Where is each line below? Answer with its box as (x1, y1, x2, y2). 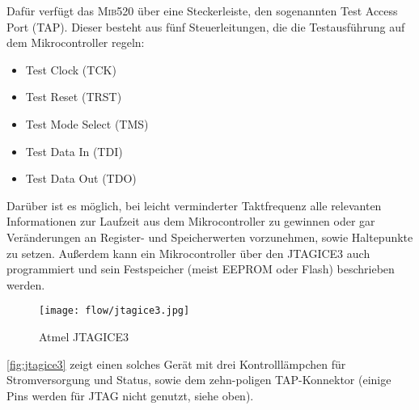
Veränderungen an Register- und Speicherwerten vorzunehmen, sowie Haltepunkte (6, 228, 413, 245)
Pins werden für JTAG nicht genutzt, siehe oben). (6, 387, 254, 404)
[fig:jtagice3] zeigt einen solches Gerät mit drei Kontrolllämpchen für (6, 355, 346, 372)
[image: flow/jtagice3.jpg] (39, 305, 190, 317)
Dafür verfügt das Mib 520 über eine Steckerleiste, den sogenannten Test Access (6, 2, 398, 19)
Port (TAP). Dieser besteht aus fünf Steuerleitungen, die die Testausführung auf (6, 18, 405, 35)
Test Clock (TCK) (25, 61, 116, 78)
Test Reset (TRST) (25, 88, 122, 105)
